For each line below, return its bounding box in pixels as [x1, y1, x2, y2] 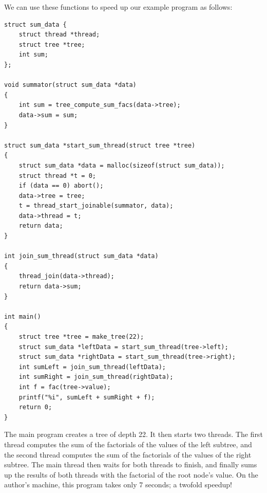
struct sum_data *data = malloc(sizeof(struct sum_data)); [18, 161, 225, 169]
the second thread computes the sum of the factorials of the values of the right [4, 449, 252, 460]
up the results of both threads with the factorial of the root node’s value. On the [4, 469, 258, 480]
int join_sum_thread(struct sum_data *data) [4, 252, 159, 260]
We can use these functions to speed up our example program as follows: [4, 2, 233, 12]
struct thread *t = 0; [18, 172, 96, 179]
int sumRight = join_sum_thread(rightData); [18, 373, 174, 381]
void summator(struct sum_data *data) [4, 81, 137, 89]
